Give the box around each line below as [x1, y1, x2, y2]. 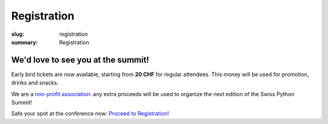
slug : [11, 30, 24, 38]
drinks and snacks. [11, 79, 59, 86]
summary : [11, 38, 38, 46]
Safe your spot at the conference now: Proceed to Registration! [11, 110, 169, 117]
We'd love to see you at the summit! [11, 55, 149, 65]
